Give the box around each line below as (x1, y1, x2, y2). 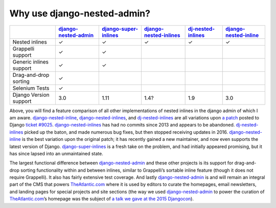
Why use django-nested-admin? (9, 8, 151, 19)
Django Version (12, 91, 50, 98)
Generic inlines (12, 58, 49, 65)
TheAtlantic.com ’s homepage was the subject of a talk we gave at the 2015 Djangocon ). (9, 196, 194, 202)
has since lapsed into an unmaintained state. (9, 150, 103, 156)
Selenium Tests (12, 85, 50, 92)
